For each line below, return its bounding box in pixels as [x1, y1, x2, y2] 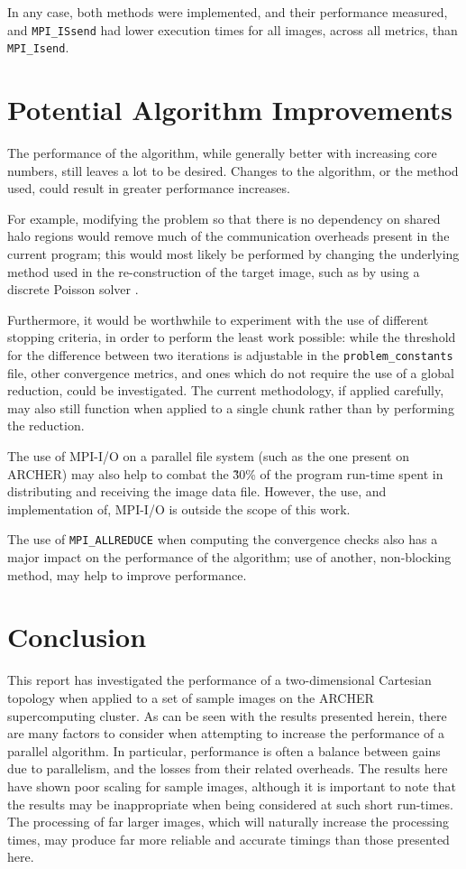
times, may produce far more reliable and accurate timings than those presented [7, 829, 450, 848]
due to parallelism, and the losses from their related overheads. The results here [7, 759, 448, 778]
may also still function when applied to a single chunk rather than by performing [7, 398, 454, 417]
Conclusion [7, 618, 147, 655]
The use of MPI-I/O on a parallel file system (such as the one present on [7, 447, 409, 465]
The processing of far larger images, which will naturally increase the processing [7, 812, 449, 831]
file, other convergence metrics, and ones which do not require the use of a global [7, 363, 454, 382]
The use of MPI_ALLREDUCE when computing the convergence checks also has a [7, 530, 438, 549]
